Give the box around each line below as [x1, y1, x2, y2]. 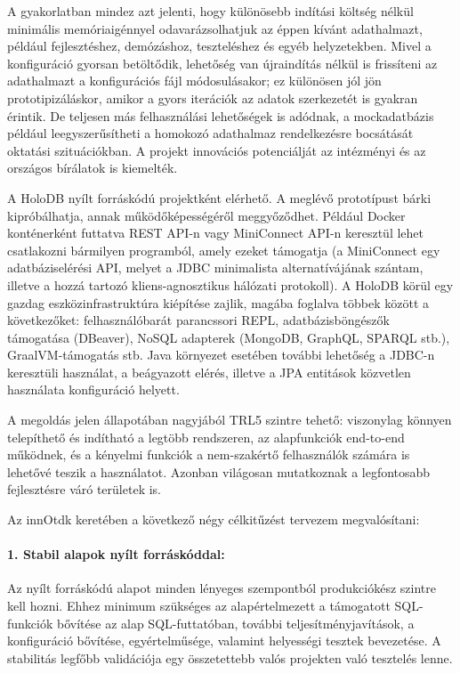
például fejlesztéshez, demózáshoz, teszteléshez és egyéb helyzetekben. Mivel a [7, 36, 432, 55]
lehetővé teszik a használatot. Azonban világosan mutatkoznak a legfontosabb [7, 462, 431, 481]
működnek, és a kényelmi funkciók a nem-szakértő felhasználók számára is [7, 445, 410, 464]
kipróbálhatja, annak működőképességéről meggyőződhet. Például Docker [7, 206, 406, 224]
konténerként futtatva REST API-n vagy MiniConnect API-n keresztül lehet [7, 223, 424, 242]
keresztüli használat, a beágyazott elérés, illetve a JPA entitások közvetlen [7, 362, 411, 381]
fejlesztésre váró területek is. [7, 480, 161, 499]
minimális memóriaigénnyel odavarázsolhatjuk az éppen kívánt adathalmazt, [7, 19, 423, 37]
